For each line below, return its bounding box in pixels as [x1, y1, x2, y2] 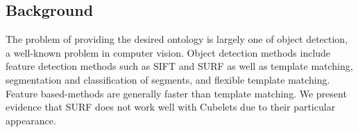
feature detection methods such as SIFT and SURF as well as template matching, [6, 59, 353, 73]
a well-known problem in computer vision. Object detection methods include [6, 45, 331, 59]
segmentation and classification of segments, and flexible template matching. [6, 72, 330, 86]
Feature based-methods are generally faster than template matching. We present [6, 86, 347, 100]
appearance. [6, 113, 56, 127]
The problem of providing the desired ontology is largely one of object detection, [6, 32, 348, 46]
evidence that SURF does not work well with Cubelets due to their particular [6, 100, 336, 114]
